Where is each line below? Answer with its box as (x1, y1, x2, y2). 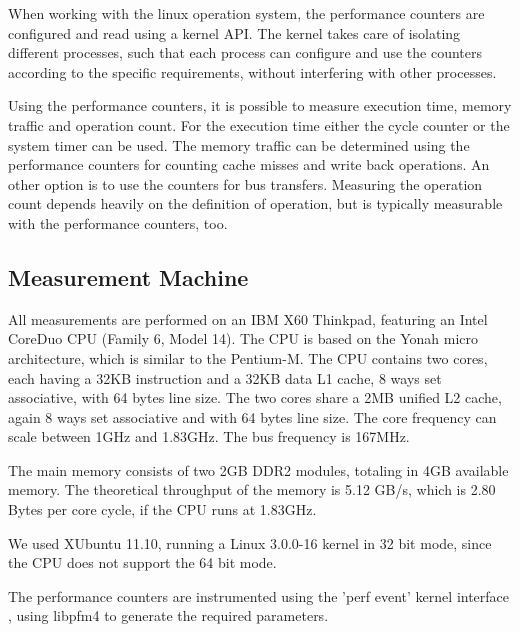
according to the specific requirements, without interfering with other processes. (8, 61, 497, 82)
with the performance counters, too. (8, 212, 228, 233)
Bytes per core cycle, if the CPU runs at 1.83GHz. (8, 499, 317, 520)
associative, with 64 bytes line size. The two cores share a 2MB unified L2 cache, (8, 387, 502, 408)
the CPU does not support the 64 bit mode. (8, 552, 277, 573)
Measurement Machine (8, 261, 249, 292)
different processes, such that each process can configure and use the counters (8, 42, 483, 63)
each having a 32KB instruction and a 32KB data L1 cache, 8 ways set (8, 367, 442, 388)
